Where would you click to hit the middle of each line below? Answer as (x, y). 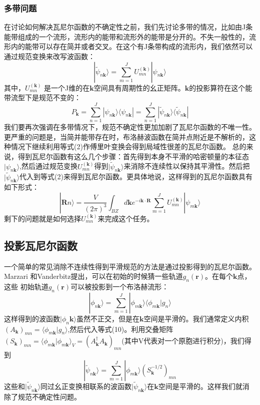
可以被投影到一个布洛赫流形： (120, 287)
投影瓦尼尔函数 (41, 245)
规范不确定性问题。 (49, 396)
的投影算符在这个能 (221, 87)
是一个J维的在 (67, 87)
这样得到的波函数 (32, 318)
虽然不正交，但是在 (108, 318)
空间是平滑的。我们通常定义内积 (196, 318)
